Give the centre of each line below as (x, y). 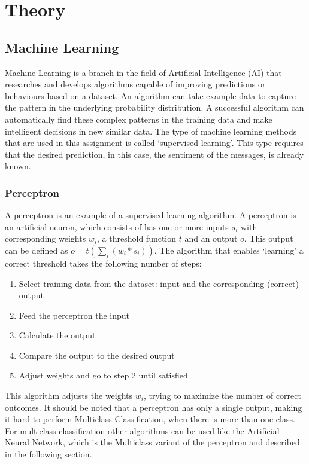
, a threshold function (137, 238)
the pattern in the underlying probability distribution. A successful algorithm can (154, 107)
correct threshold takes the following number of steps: (103, 263)
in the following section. (49, 454)
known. (18, 166)
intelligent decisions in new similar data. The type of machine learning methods (151, 131)
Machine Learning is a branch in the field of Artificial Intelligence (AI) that (143, 72)
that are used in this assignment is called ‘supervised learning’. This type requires (154, 143)
